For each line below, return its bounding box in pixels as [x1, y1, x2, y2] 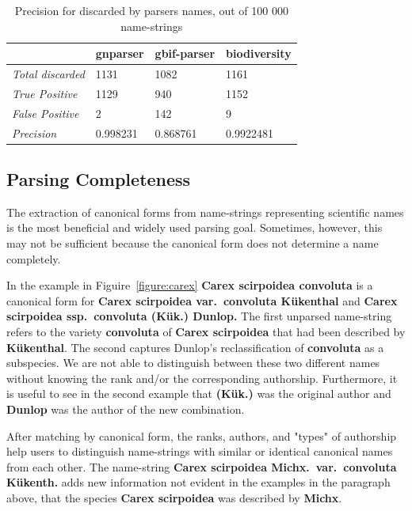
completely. [6, 250, 61, 267]
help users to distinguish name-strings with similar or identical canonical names [6, 443, 393, 460]
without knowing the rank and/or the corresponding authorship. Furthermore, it [6, 369, 398, 386]
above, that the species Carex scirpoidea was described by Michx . [6, 489, 342, 505]
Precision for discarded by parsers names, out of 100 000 [14, 2, 288, 18]
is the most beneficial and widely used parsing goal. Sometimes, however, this [6, 219, 383, 236]
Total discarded [12, 66, 85, 82]
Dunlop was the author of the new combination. [6, 400, 245, 417]
